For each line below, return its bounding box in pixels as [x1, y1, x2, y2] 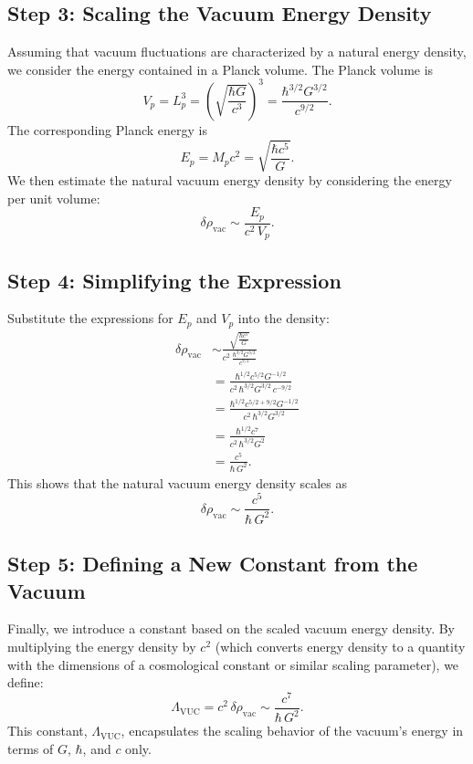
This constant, [7, 721, 88, 740]
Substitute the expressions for [7, 309, 173, 328]
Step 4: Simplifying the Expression [7, 266, 342, 294]
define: [7, 673, 44, 692]
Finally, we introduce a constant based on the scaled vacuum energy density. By [7, 619, 455, 638]
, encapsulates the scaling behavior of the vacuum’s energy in [121, 721, 464, 740]
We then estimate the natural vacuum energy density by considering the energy [7, 171, 452, 190]
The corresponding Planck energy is [7, 120, 208, 139]
